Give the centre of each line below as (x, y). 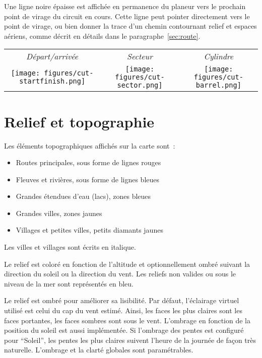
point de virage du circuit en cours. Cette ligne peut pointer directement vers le (127, 16)
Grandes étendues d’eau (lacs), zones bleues (83, 196)
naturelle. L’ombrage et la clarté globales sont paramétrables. (99, 350)
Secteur (140, 56)
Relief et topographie (79, 121)
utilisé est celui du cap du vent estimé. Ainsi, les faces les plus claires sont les (123, 310)
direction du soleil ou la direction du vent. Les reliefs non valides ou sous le (120, 274)
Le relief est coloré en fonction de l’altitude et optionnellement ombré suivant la (127, 264)
